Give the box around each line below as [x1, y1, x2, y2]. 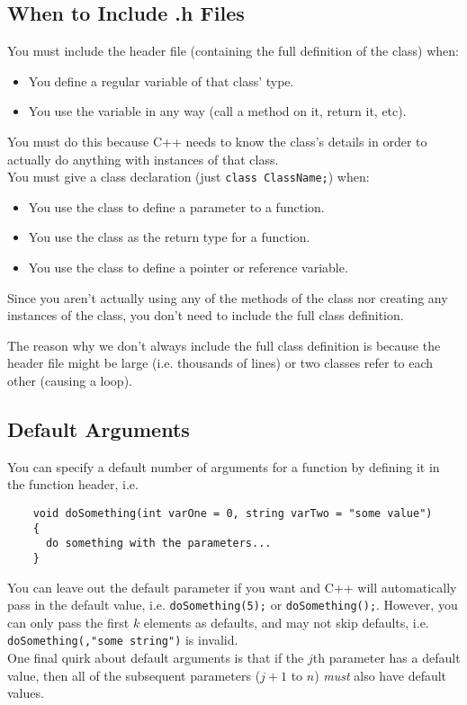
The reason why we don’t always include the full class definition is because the [7, 335, 441, 354]
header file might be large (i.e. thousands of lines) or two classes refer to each [7, 353, 434, 372]
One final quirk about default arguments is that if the [7, 648, 304, 667]
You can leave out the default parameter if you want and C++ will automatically [7, 577, 457, 596]
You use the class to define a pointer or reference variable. [28, 258, 348, 277]
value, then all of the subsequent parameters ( [7, 665, 261, 684]
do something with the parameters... [45, 537, 272, 550]
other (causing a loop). [7, 370, 132, 389]
